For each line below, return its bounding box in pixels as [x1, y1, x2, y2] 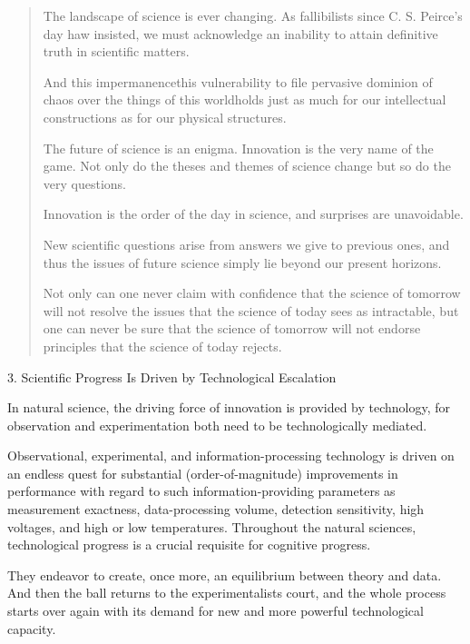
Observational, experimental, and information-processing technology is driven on [7, 446, 455, 465]
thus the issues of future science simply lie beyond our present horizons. [43, 253, 442, 272]
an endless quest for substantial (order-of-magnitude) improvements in [7, 463, 398, 482]
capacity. [7, 619, 56, 638]
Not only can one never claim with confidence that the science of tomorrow [43, 283, 461, 302]
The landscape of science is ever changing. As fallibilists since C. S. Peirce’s [43, 6, 463, 25]
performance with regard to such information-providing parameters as [7, 481, 396, 500]
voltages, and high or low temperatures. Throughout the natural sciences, [7, 517, 416, 536]
